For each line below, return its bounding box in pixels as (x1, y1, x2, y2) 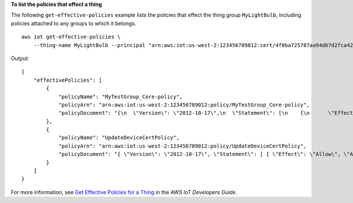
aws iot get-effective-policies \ (21, 34, 121, 41)
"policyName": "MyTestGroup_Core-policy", (58, 93, 183, 100)
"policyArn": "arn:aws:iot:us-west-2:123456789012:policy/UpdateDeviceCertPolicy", (58, 142, 307, 149)
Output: (11, 55, 29, 62)
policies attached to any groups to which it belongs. (11, 19, 136, 26)
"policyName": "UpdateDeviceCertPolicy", (58, 134, 179, 141)
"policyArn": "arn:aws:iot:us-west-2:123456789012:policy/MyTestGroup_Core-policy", (58, 101, 310, 108)
